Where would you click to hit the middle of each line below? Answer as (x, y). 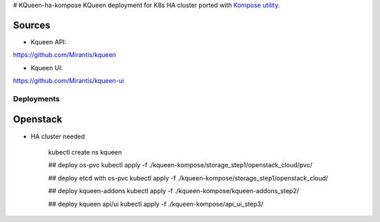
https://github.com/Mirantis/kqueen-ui (69, 81)
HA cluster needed (58, 136)
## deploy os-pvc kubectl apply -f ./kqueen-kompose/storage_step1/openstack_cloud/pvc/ (180, 165)
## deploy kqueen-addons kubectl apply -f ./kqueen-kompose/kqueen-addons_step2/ (173, 191)
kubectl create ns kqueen (85, 152)
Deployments (36, 98)
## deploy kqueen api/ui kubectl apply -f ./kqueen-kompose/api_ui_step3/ (156, 204)
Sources (32, 25)
